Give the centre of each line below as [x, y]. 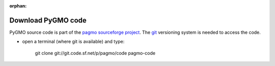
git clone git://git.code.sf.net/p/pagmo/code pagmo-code [95, 53]
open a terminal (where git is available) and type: [73, 42]
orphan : [18, 6]
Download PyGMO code [48, 20]
